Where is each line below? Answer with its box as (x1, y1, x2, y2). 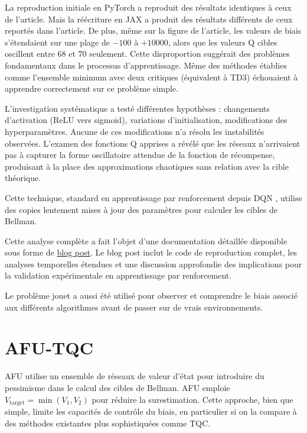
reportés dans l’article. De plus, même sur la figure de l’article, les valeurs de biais (5, 24, 302, 37)
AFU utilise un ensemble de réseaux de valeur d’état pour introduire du (5, 370, 264, 382)
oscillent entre (5, 47, 55, 60)
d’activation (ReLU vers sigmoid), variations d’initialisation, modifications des (5, 114, 288, 126)
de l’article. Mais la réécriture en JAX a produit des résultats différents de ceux (5, 12, 293, 25)
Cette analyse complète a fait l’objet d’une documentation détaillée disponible (5, 234, 288, 247)
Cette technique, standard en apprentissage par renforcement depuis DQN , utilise (5, 191, 302, 203)
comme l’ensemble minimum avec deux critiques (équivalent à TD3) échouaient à (5, 70, 298, 83)
